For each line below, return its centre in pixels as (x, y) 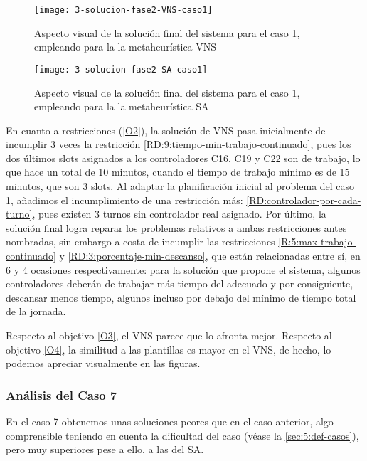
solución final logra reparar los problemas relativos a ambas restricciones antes (176, 227)
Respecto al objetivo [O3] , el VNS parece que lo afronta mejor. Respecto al (169, 335)
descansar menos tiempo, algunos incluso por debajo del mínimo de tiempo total (181, 297)
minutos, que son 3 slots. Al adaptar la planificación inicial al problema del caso (180, 186)
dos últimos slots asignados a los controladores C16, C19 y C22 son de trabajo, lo (183, 158)
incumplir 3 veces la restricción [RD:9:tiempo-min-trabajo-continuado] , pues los (179, 144)
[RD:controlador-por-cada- (304, 200)
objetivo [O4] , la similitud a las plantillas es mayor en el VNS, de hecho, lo (169, 349)
